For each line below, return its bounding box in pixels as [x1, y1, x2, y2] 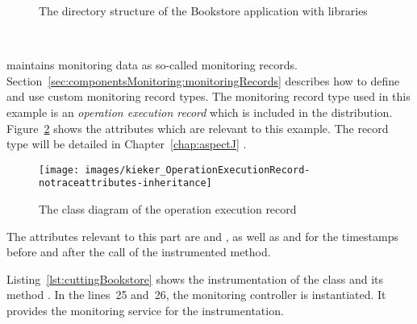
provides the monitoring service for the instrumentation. [6, 302, 284, 319]
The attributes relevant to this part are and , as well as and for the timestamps [6, 227, 398, 244]
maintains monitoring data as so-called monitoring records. [6, 56, 298, 73]
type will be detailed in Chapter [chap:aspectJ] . [6, 135, 247, 152]
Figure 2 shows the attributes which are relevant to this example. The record [6, 119, 389, 136]
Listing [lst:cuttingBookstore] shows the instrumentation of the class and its [6, 270, 384, 287]
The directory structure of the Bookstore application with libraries [39, 2, 368, 19]
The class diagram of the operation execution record [39, 201, 297, 218]
